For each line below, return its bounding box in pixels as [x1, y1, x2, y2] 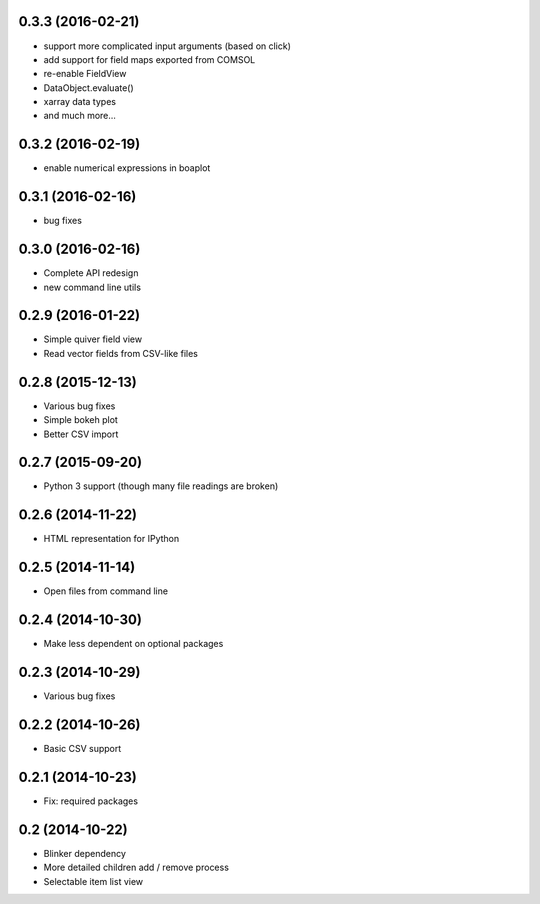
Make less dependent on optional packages [43, 638, 224, 650]
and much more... [43, 110, 117, 122]
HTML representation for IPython [43, 533, 180, 545]
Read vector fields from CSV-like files [43, 347, 199, 359]
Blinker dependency [43, 847, 127, 859]
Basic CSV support [43, 743, 122, 754]
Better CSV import [43, 428, 119, 440]
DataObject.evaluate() [43, 81, 134, 94]
